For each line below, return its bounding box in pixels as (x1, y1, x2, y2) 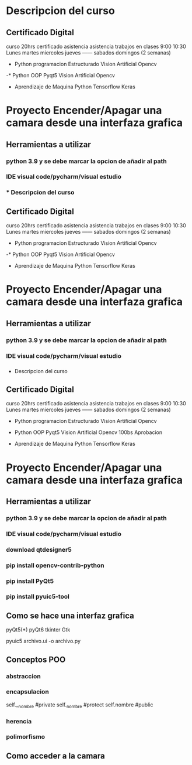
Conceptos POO (6, 654, 66, 664)
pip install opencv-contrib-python (6, 561, 104, 569)
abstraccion (6, 672, 41, 680)
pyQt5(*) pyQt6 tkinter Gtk (6, 626, 71, 633)
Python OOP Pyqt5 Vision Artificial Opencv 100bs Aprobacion (14, 429, 162, 436)
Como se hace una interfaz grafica (6, 610, 134, 620)
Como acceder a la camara (6, 751, 105, 761)
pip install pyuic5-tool (6, 593, 70, 601)
